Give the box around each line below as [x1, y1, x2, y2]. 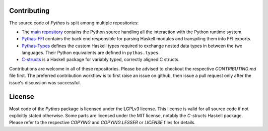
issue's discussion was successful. [9, 79, 81, 85]
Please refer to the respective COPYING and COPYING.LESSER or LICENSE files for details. [9, 120, 196, 126]
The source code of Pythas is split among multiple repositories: [9, 20, 139, 26]
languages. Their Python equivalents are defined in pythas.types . [21, 50, 160, 56]
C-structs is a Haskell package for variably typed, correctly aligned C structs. [21, 57, 180, 63]
